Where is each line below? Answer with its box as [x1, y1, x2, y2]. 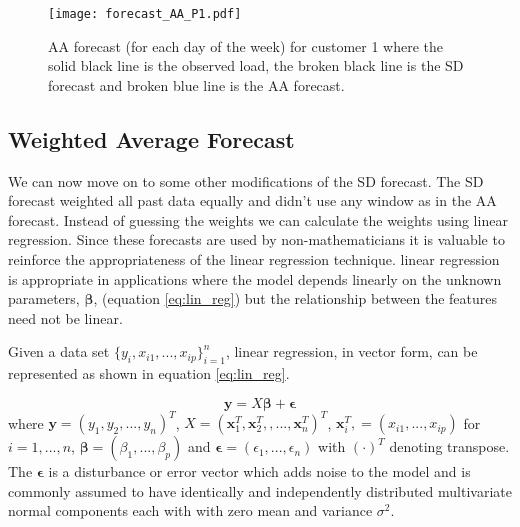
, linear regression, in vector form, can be [225, 341, 478, 362]
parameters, [8, 288, 80, 309]
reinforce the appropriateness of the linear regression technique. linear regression [8, 249, 500, 270]
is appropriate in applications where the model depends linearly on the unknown [8, 268, 502, 289]
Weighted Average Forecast [8, 123, 295, 154]
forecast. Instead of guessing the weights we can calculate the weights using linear [8, 209, 508, 230]
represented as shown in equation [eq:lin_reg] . [8, 363, 290, 384]
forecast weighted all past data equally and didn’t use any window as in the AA [8, 190, 497, 211]
